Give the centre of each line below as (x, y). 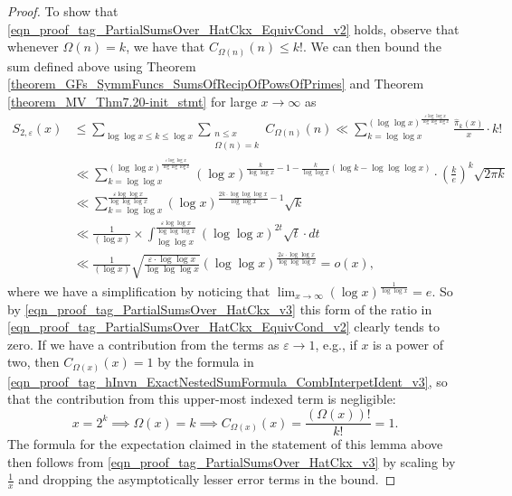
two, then (33, 362)
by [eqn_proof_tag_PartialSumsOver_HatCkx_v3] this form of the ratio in (220, 309)
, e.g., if (336, 344)
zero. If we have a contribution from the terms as (143, 344)
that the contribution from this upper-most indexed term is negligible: (202, 399)
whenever (33, 47)
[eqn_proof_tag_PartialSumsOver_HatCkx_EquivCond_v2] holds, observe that (233, 28)
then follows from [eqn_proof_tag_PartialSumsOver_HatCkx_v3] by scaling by (232, 461)
